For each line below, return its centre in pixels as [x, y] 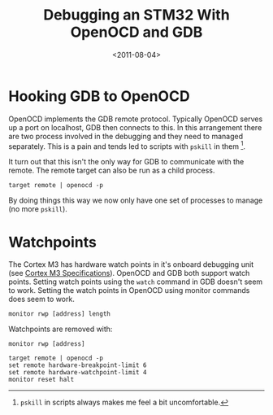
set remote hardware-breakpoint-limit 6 [78, 365]
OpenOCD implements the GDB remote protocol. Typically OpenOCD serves [136, 119]
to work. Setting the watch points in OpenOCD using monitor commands [129, 290]
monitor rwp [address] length [60, 314]
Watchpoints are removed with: [61, 329]
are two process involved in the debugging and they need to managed [126, 136]
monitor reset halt [41, 380]
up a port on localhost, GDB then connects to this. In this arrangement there [135, 127]
